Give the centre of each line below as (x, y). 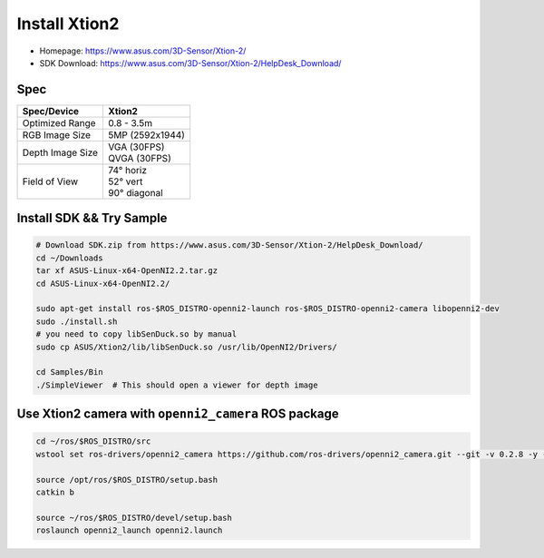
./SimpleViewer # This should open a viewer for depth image (177, 385)
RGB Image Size (56, 134)
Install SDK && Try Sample (92, 218)
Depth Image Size (60, 152)
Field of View (50, 181)
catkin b (55, 492)
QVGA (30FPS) (140, 158)
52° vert (126, 181)
